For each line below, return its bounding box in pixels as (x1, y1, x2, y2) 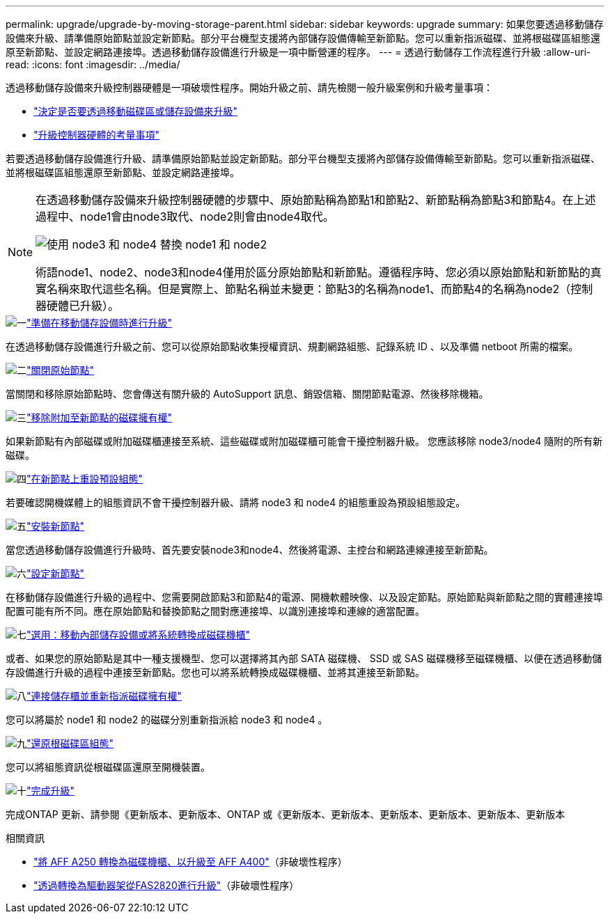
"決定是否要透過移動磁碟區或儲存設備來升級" (33, 105, 238, 117)
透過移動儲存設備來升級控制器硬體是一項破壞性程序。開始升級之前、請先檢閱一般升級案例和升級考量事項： (6, 81, 493, 93)
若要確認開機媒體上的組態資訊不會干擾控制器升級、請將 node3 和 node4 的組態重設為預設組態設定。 (6, 496, 466, 508)
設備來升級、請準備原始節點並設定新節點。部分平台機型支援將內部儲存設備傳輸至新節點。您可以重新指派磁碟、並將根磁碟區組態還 (6, 32, 600, 44)
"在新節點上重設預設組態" (26, 473, 143, 485)
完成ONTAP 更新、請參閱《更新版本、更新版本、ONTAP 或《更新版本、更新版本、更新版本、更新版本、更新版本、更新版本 (6, 808, 565, 820)
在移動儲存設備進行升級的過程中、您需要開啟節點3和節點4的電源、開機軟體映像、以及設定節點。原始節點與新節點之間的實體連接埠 (6, 591, 603, 603)
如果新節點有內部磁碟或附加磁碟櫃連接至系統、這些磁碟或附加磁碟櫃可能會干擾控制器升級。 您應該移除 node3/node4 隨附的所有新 (6, 435, 603, 447)
